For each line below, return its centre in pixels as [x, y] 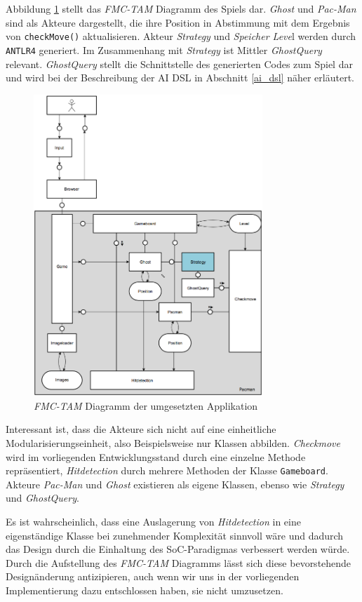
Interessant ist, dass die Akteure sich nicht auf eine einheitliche [141, 429]
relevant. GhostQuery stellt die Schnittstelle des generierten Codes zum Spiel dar [179, 63]
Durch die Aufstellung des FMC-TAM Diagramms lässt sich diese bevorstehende [179, 562]
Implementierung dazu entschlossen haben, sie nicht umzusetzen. [145, 590]
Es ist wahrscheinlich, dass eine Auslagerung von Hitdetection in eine [153, 521]
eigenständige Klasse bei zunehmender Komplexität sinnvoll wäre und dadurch [175, 535]
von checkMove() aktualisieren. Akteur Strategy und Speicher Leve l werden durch [181, 36]
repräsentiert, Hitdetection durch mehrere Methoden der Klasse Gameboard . [167, 470]
